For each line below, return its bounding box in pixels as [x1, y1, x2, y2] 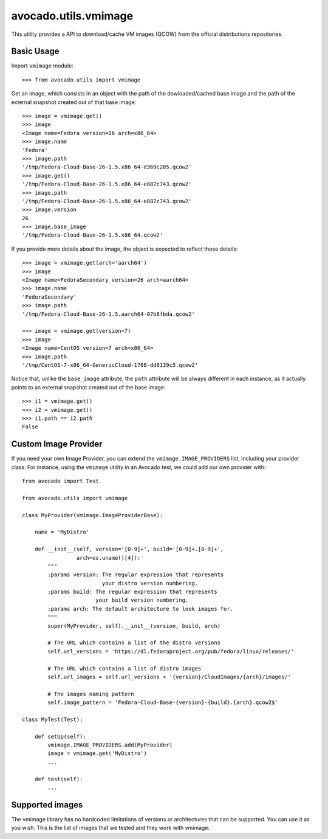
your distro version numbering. [101, 580, 199, 587]
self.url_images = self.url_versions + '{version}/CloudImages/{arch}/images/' [47, 673, 292, 680]
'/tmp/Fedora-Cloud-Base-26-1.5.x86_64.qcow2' [22, 232, 163, 238]
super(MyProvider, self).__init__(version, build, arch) [47, 622, 221, 629]
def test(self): [34, 776, 83, 782]
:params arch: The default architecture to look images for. [47, 605, 234, 612]
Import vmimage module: [11, 62, 74, 69]
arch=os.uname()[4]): [76, 554, 141, 561]
